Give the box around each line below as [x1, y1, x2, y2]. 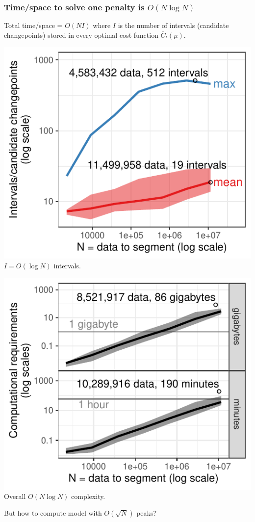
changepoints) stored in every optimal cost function [4, 29, 158, 40]
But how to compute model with [4, 507, 102, 518]
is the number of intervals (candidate [118, 20, 229, 30]
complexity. [71, 491, 105, 501]
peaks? [136, 507, 157, 518]
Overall [4, 491, 26, 501]
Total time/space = [4, 20, 63, 30]
